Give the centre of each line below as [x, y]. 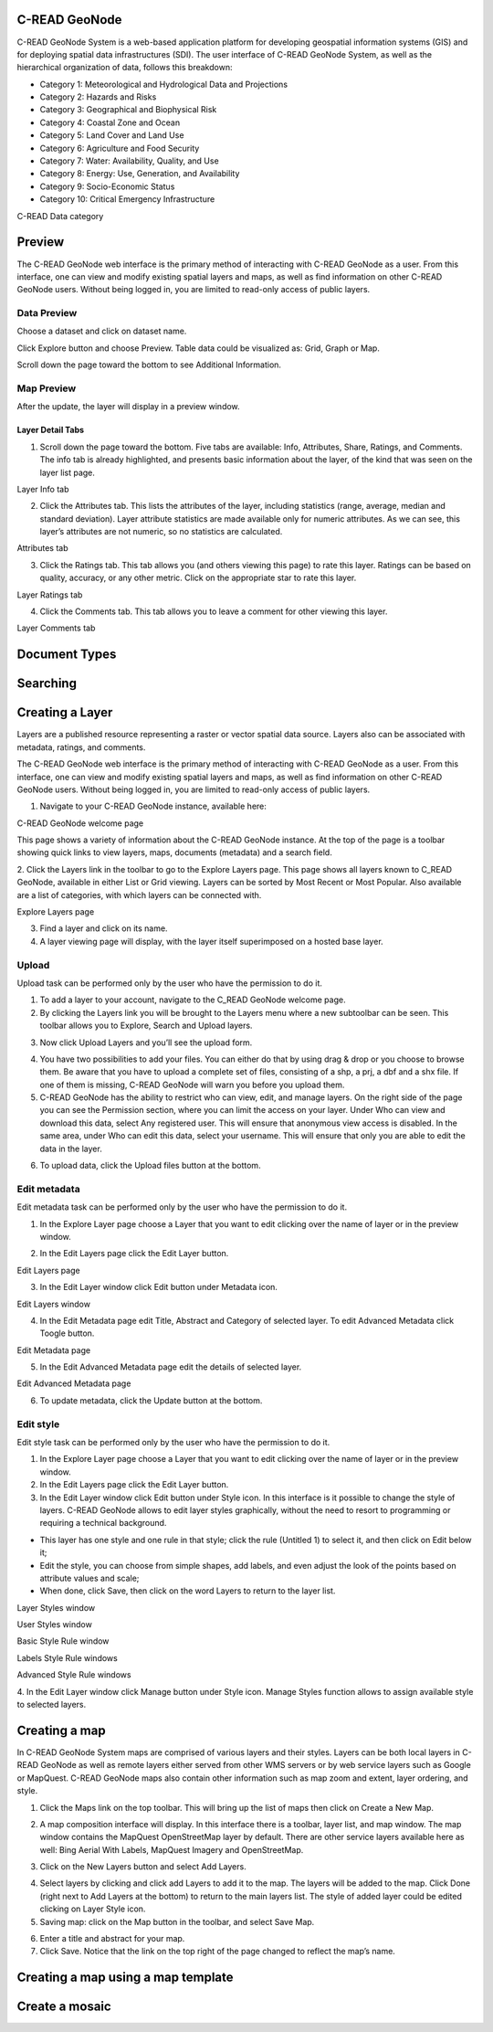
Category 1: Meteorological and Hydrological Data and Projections [163, 84]
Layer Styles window [56, 1607]
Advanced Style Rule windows [74, 1675]
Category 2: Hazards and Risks [98, 97]
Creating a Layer [65, 713]
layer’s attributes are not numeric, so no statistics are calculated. [161, 532]
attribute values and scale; [89, 1578]
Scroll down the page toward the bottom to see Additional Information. [149, 365]
